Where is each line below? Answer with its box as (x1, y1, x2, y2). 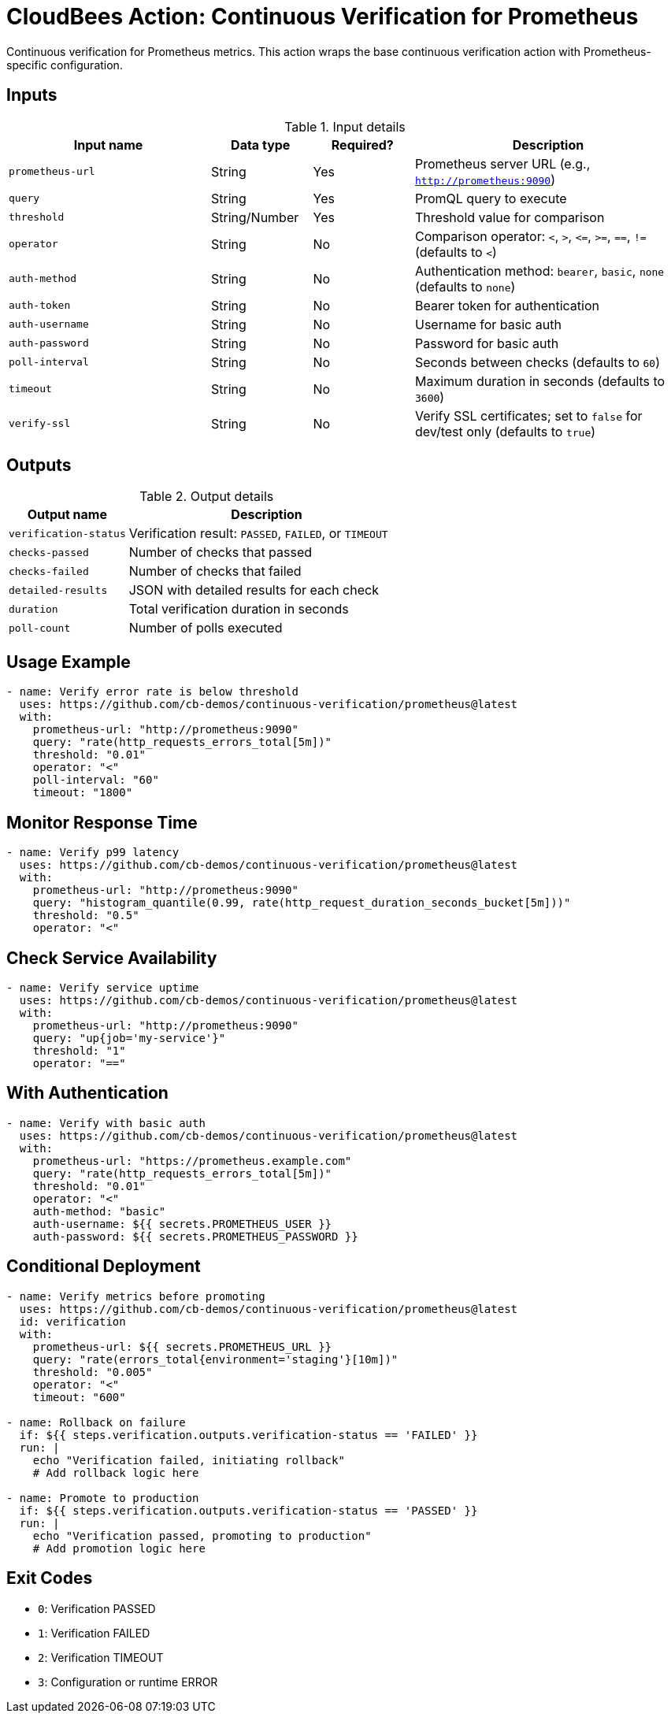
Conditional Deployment (6, 1256, 201, 1277)
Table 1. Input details (284, 118, 406, 135)
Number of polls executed (128, 620, 283, 636)
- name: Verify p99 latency (6, 846, 180, 859)
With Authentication (6, 1083, 169, 1103)
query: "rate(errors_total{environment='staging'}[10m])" (32, 1352, 399, 1366)
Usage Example (6, 651, 131, 672)
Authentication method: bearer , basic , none (415, 262, 665, 279)
